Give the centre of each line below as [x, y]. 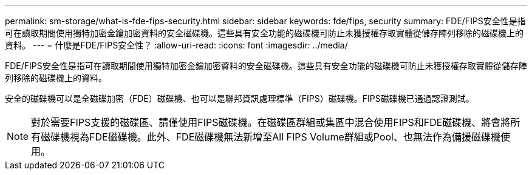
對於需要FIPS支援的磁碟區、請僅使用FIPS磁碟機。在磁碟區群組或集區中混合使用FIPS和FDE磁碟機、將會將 [271, 122]
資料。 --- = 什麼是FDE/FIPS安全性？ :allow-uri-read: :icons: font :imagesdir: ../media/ [176, 45]
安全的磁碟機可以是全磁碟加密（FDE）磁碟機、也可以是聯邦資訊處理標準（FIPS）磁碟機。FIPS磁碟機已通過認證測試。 [240, 98]
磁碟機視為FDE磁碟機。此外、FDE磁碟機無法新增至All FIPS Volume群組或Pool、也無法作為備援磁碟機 [271, 137]
